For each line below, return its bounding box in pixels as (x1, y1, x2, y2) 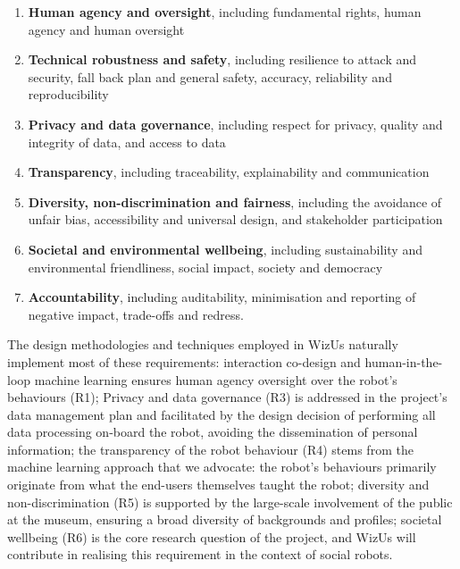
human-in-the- (364, 352, 443, 371)
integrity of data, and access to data (28, 132, 226, 151)
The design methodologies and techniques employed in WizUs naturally (7, 335, 398, 354)
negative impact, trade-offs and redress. (28, 305, 244, 323)
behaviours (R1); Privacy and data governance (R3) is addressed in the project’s (7, 388, 447, 406)
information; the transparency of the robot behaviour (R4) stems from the (7, 439, 414, 458)
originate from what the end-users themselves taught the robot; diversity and (7, 475, 430, 494)
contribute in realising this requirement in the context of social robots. (7, 545, 393, 564)
